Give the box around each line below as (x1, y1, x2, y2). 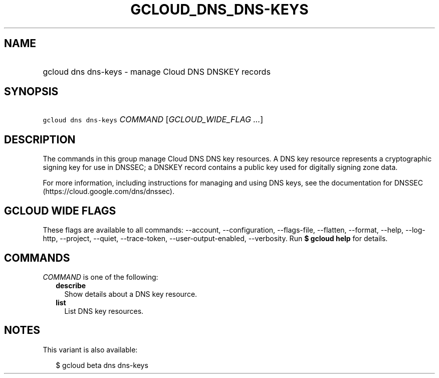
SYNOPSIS (4, 85, 59, 98)
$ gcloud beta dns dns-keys (56, 360, 148, 369)
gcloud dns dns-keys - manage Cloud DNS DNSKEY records (43, 66, 271, 77)
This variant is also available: (43, 345, 138, 354)
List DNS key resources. (64, 306, 144, 315)
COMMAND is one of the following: (43, 272, 158, 281)
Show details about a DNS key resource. (64, 289, 197, 298)
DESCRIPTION (4, 133, 76, 146)
